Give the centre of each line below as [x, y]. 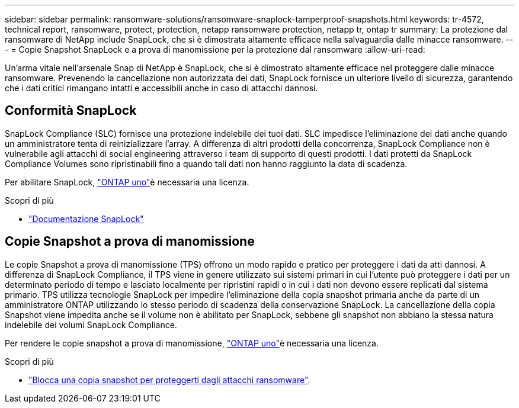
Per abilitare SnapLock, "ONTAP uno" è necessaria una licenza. [127, 182]
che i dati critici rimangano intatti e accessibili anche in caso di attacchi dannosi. [161, 88]
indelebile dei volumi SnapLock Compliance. [91, 325]
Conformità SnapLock [71, 111]
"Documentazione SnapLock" [86, 219]
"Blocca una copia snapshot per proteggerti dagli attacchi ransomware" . [169, 380]
